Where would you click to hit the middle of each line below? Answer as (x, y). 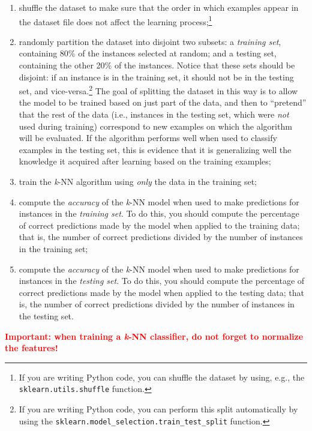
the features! (31, 348)
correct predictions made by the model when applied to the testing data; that (161, 292)
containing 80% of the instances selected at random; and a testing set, (148, 53)
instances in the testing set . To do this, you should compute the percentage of (162, 281)
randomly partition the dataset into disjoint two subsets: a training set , (150, 41)
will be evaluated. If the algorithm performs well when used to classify (148, 138)
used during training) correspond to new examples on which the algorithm (155, 126)
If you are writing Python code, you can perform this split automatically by (158, 409)
